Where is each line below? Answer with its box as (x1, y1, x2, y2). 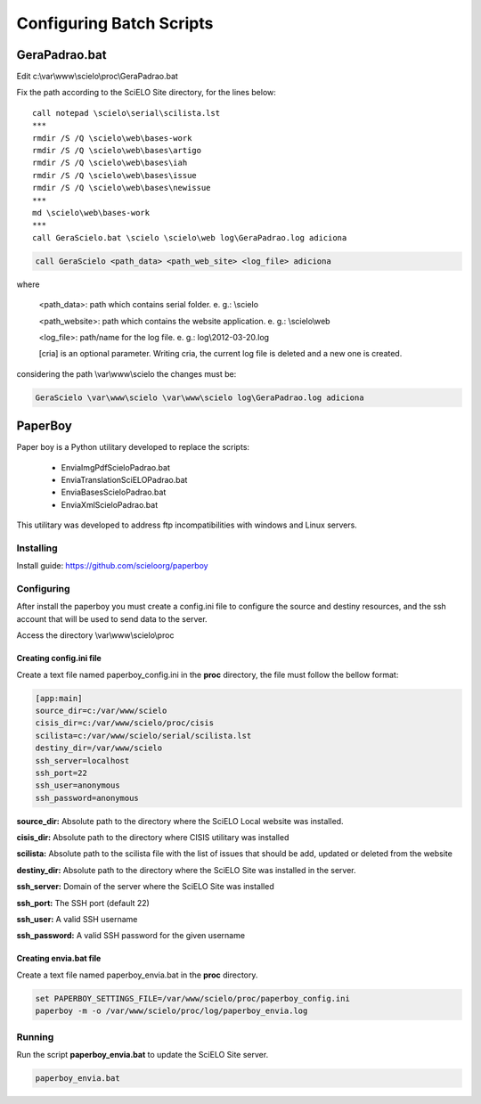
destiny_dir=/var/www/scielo (35, 743, 163, 753)
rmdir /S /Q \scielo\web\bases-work (32, 133, 192, 143)
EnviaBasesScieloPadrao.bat (61, 487, 167, 498)
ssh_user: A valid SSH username (16, 914, 138, 924)
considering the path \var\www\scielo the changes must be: (16, 368, 237, 379)
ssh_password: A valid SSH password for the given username (16, 930, 245, 941)
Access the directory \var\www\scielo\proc (16, 630, 175, 641)
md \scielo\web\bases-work (32, 208, 151, 217)
